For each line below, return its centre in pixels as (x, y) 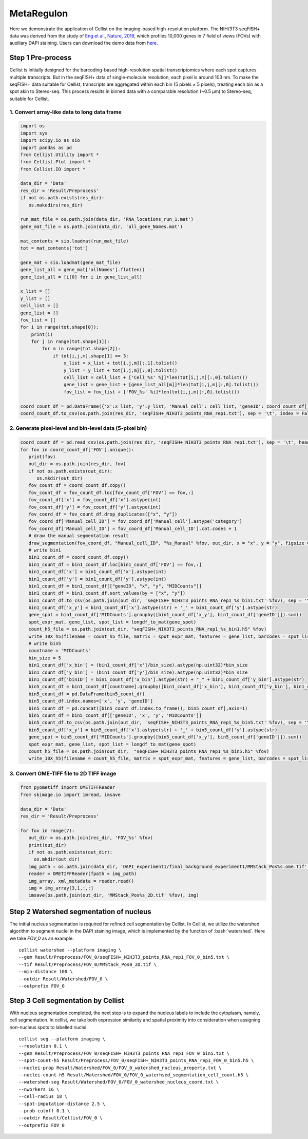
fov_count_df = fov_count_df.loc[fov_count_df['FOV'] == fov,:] (111, 492)
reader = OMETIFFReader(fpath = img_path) (83, 874)
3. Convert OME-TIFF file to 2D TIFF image (63, 773)
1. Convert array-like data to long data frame (65, 112)
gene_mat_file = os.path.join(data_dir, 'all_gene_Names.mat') (102, 226)
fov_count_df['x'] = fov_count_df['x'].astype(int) (95, 500)
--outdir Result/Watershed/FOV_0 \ (63, 979)
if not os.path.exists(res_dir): (62, 198)
